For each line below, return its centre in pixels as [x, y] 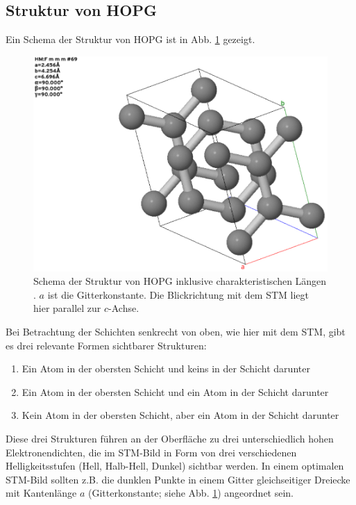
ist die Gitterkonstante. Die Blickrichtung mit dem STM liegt [178, 294]
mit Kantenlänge [41, 493]
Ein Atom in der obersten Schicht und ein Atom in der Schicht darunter [175, 391]
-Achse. [124, 308]
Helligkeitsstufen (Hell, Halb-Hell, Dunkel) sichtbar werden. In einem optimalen [175, 466]
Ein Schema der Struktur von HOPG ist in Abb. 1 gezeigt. [130, 39]
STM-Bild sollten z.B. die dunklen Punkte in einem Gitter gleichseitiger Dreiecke [178, 479]
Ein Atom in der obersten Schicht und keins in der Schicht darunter [166, 369]
